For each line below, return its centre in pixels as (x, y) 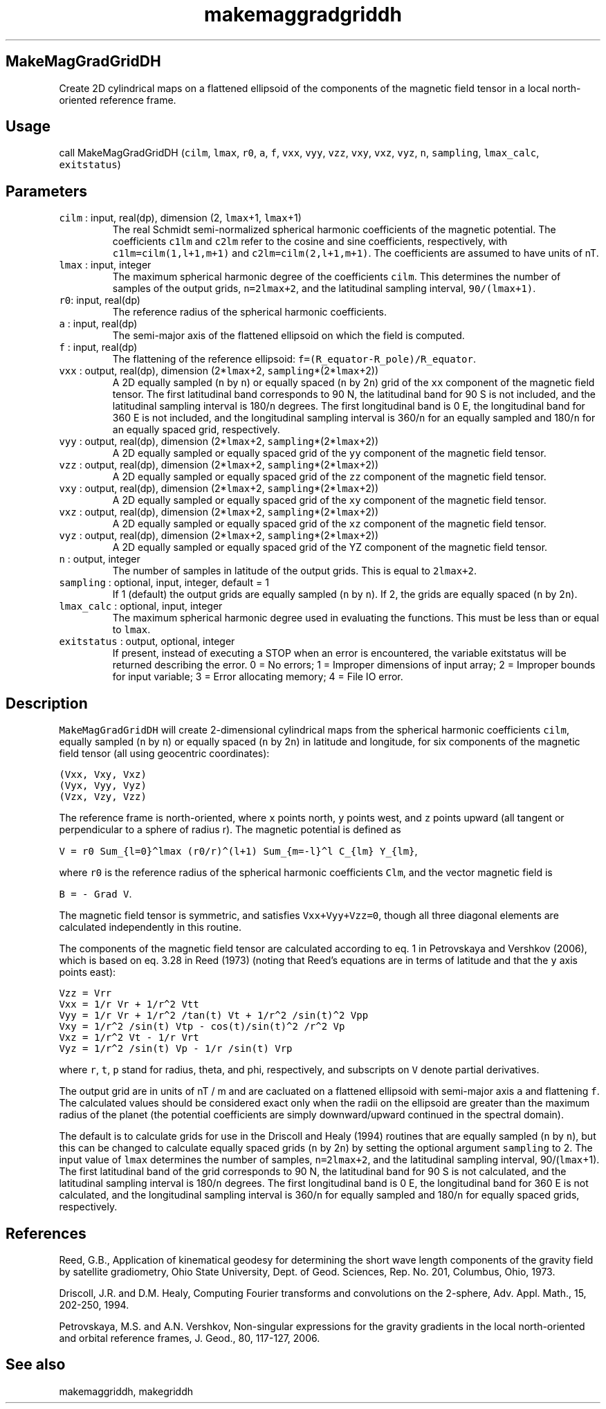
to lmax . (131, 630)
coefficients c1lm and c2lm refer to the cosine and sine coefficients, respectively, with (310, 242)
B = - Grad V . (95, 894)
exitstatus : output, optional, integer (147, 642)
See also (36, 1365)
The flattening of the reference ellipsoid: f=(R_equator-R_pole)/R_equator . (294, 359)
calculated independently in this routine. (150, 927)
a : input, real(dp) (98, 324)
